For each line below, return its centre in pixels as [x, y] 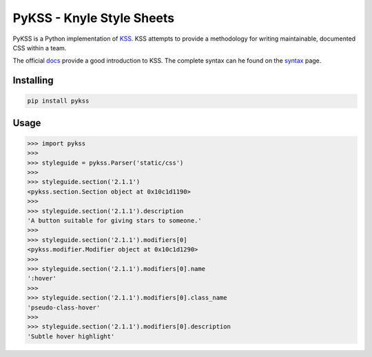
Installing [33, 80]
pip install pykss [58, 101]
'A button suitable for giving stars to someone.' [115, 221]
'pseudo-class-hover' [64, 307]
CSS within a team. [40, 48]
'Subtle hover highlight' [71, 336]
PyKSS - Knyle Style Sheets [94, 18]
